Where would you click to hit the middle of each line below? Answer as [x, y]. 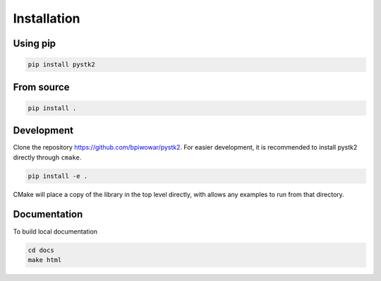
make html [45, 260]
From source [41, 87]
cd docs [41, 250]
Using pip [35, 43]
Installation [47, 18]
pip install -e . [58, 176]
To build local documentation [55, 231]
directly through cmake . [47, 157]
